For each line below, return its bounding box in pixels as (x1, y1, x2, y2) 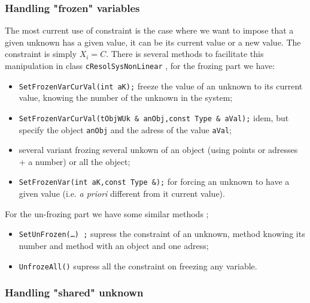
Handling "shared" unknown (5, 285, 144, 300)
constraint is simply (5, 47, 77, 60)
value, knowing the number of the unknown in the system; (19, 91, 233, 104)
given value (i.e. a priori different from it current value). (19, 187, 225, 200)
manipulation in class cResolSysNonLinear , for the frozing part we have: (5, 59, 275, 71)
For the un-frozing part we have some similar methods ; (5, 207, 209, 220)
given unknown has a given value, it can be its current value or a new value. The (5, 35, 301, 48)
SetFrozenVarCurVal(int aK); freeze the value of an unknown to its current (19, 79, 303, 92)
